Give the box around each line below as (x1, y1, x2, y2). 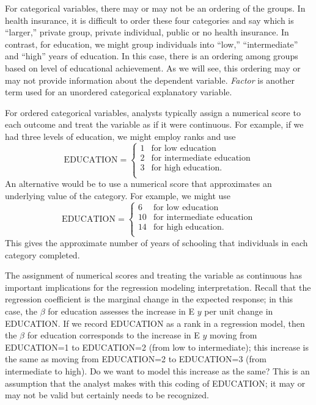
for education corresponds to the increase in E (27, 329, 200, 341)
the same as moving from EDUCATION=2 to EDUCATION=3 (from (5, 352, 266, 365)
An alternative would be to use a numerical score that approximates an (5, 177, 272, 190)
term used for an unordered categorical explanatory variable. (5, 86, 232, 98)
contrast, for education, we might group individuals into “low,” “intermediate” (5, 37, 298, 50)
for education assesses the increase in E (48, 304, 195, 317)
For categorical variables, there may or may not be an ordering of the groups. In (5, 2, 306, 14)
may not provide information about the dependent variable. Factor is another (5, 73, 295, 86)
